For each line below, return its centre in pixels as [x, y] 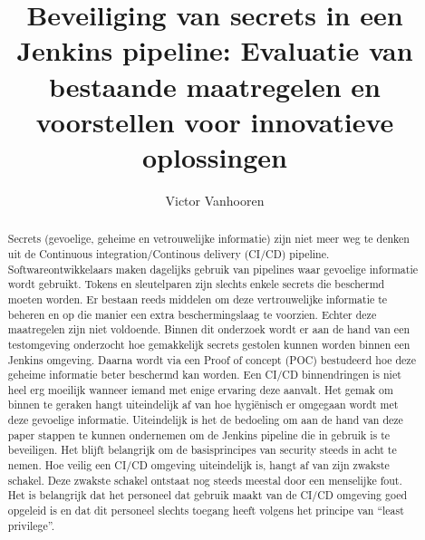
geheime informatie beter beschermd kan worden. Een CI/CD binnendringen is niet [204, 375]
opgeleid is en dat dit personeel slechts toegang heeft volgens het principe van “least [206, 511]
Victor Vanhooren [215, 200]
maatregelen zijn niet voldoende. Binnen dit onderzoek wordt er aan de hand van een [209, 329]
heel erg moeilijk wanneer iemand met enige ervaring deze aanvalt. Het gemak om [200, 389]
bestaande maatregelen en [215, 86]
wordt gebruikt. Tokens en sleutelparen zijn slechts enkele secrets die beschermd [196, 284]
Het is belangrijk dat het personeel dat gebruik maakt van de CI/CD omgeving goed [208, 495]
